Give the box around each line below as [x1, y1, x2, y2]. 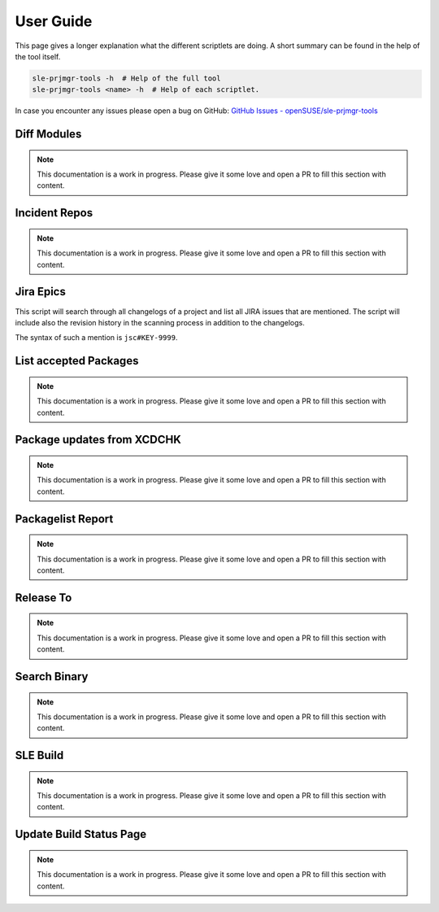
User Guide [15, 12, 93, 30]
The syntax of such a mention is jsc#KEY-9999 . [15, 333, 178, 343]
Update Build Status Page [15, 827, 147, 841]
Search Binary [15, 670, 89, 683]
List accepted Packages [15, 354, 139, 368]
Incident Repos [15, 206, 93, 220]
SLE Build [15, 748, 64, 762]
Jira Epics [15, 285, 67, 299]
